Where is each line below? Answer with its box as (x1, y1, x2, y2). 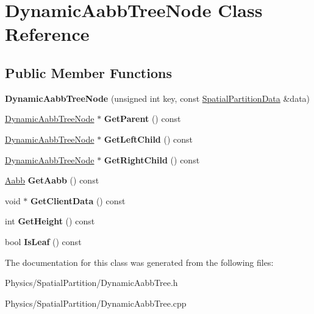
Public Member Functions (5, 63, 172, 82)
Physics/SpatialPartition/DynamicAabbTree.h (5, 276, 178, 289)
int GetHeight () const (5, 215, 95, 227)
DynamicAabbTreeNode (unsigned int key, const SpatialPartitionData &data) (5, 91, 310, 104)
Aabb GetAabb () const (5, 174, 99, 187)
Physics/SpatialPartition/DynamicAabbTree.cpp (5, 296, 187, 309)
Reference (5, 21, 90, 46)
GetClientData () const (30, 194, 126, 207)
